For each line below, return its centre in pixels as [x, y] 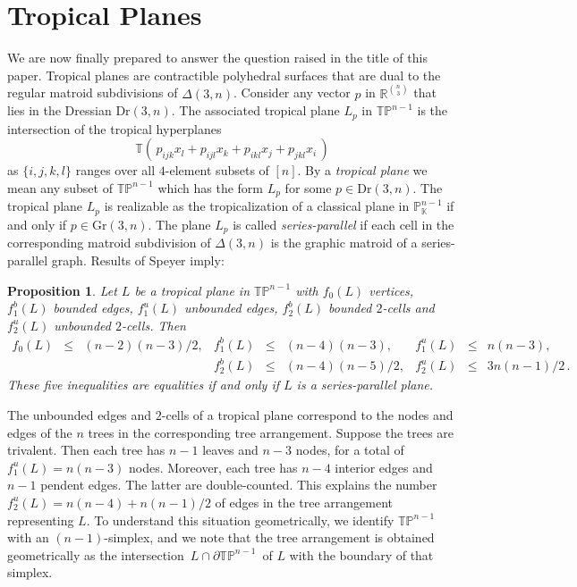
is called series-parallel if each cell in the [344, 224]
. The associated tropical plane [255, 110]
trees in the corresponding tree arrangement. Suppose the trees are [271, 432]
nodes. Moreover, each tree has [213, 467]
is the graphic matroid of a [344, 243]
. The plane [179, 224]
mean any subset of [60, 187]
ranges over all [115, 170]
